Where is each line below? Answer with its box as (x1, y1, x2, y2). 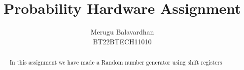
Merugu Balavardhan (90, 27, 154, 37)
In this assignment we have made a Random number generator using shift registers (9, 58, 222, 67)
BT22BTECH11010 (93, 36, 152, 46)
